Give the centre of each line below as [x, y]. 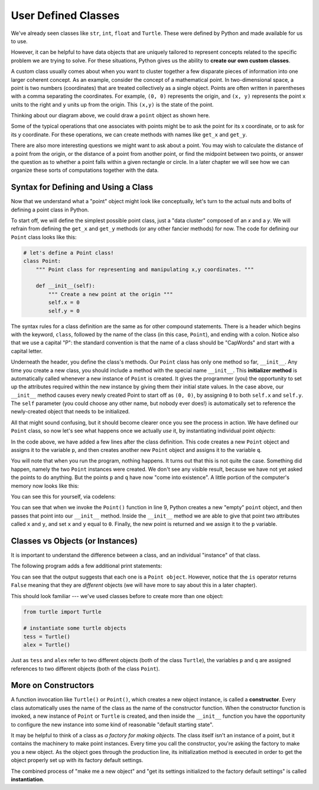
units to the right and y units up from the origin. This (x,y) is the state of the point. [112, 104]
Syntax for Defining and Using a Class [82, 187]
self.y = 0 [64, 311]
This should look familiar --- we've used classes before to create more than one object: [117, 596]
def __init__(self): [66, 286]
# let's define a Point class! [69, 253]
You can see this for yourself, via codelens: [64, 497]
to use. [19, 41]
